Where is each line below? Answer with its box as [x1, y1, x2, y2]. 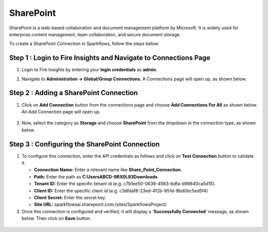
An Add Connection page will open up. [21, 109, 101, 115]
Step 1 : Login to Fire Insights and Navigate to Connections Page [9, 54, 210, 62]
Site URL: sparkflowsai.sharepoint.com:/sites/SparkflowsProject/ [34, 201, 167, 208]
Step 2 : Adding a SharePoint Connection [9, 89, 138, 97]
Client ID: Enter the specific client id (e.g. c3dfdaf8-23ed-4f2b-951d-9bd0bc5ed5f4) [34, 187, 208, 193]
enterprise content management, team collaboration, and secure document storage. [9, 31, 181, 37]
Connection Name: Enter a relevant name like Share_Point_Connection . [34, 167, 182, 173]
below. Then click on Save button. [21, 216, 91, 222]
